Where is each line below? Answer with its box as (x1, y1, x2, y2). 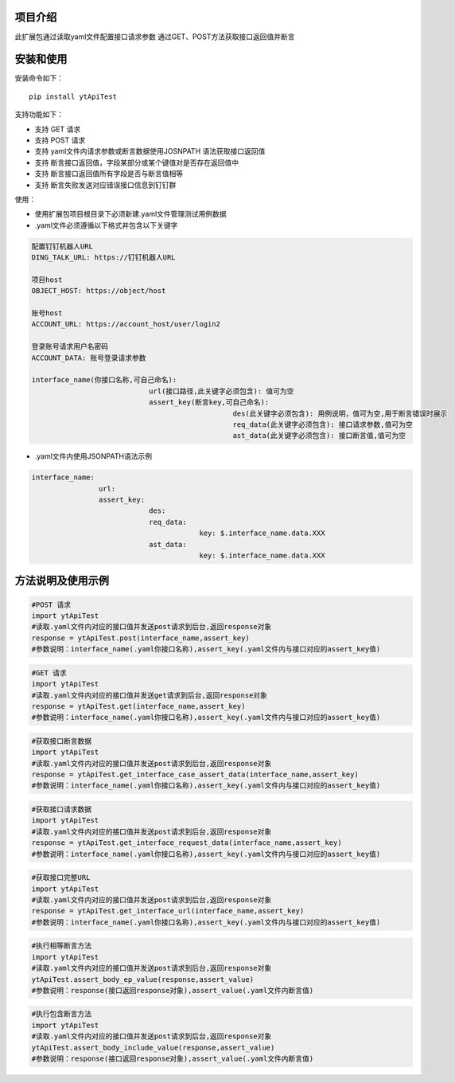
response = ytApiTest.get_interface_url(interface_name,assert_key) (31, 906, 305, 916)
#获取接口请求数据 (31, 805, 92, 814)
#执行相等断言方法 (31, 941, 92, 951)
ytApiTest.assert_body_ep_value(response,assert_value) (31, 975, 255, 983)
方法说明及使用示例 (14, 574, 109, 588)
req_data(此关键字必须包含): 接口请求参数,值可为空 (232, 420, 413, 429)
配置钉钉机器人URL (31, 241, 93, 251)
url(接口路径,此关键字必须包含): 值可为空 (148, 386, 294, 396)
